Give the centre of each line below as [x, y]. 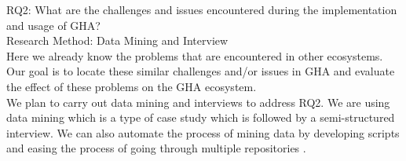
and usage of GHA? [53, 25]
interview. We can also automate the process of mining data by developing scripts [203, 132]
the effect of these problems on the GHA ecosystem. [132, 86]
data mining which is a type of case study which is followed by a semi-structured [201, 117]
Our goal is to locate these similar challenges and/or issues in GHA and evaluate [201, 71]
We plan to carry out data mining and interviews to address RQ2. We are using [198, 102]
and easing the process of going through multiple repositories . [156, 148]
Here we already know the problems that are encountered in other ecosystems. [195, 55]
